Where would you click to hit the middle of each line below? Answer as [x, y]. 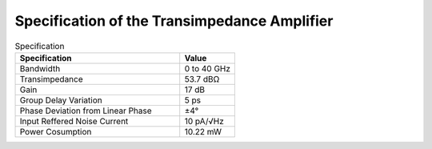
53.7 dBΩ [202, 79]
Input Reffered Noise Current [74, 121]
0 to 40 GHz [208, 68]
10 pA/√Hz [204, 121]
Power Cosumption [56, 131]
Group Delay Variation [61, 100]
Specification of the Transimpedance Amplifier [174, 21]
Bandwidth [40, 68]
